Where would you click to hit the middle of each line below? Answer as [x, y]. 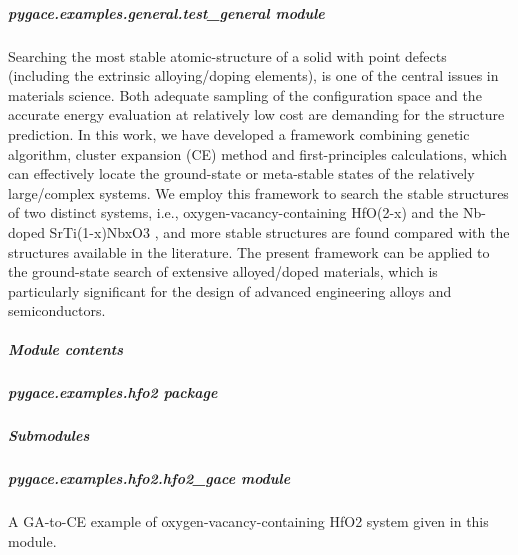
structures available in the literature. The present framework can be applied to [249, 251]
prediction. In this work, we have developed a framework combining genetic [239, 133]
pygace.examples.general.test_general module [166, 12]
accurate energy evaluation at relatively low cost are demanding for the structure [256, 114]
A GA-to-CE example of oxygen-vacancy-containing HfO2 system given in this [248, 521]
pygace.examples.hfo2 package [113, 392]
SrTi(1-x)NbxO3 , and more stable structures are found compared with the [279, 231]
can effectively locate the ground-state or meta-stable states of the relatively [241, 173]
